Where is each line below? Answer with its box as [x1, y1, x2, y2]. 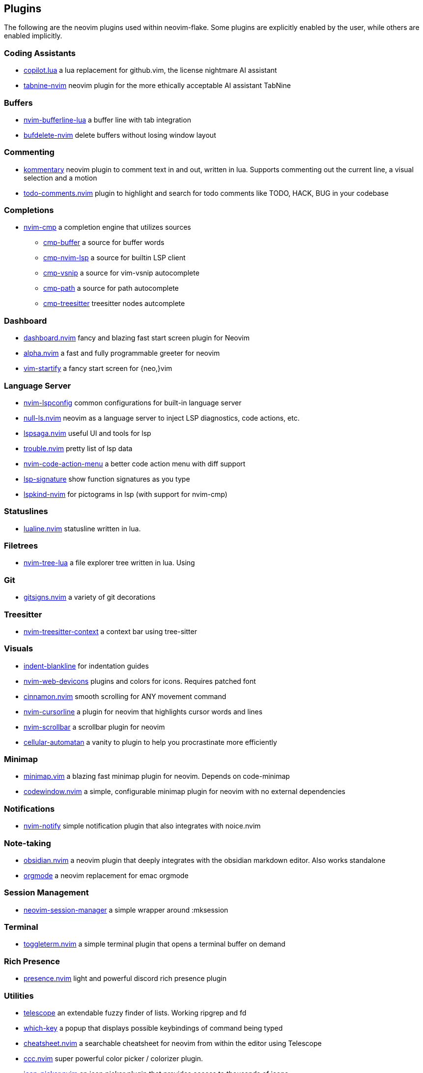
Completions [4, 205, 54, 215]
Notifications [4, 803, 55, 814]
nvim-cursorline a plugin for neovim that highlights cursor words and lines [24, 707, 263, 716]
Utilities [4, 990, 34, 1001]
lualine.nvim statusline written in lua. [24, 524, 141, 533]
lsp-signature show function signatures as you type [24, 474, 190, 483]
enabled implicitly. [4, 31, 62, 40]
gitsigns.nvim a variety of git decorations [24, 593, 156, 602]
